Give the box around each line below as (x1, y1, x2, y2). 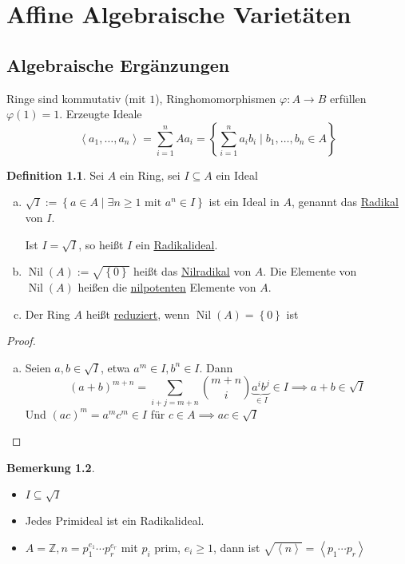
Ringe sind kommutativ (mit (6, 89, 146, 106)
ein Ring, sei (120, 166, 181, 183)
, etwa (101, 359, 130, 375)
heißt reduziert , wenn (85, 305, 190, 322)
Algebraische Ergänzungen (6, 52, 230, 77)
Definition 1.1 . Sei (6, 166, 105, 183)
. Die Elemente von (263, 263, 357, 280)
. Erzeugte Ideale (59, 105, 142, 122)
